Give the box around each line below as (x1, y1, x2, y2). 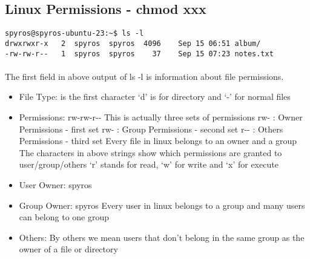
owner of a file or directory (19, 243, 118, 255)
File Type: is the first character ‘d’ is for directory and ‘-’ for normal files (19, 90, 291, 103)
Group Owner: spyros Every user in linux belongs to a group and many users (19, 198, 305, 211)
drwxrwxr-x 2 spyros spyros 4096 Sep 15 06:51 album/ (5, 39, 261, 48)
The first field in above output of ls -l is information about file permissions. (5, 70, 284, 82)
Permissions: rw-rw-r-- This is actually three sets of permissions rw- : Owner (19, 110, 303, 123)
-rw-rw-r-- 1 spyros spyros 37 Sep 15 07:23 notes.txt (5, 49, 274, 58)
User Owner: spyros (19, 178, 92, 191)
